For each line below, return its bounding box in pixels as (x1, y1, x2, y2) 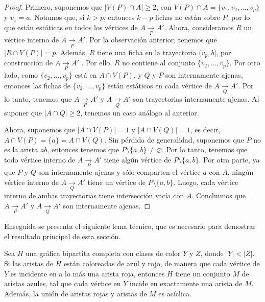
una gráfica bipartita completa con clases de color (25, 248, 181, 259)
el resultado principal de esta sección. (4, 230, 121, 241)
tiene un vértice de (87, 176, 146, 187)
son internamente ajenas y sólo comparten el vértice (38, 167, 201, 177)
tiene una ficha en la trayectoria (97, 47, 197, 57)
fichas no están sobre (155, 12, 220, 22)
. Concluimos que (191, 190, 246, 201)
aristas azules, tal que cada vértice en (4, 278, 121, 289)
